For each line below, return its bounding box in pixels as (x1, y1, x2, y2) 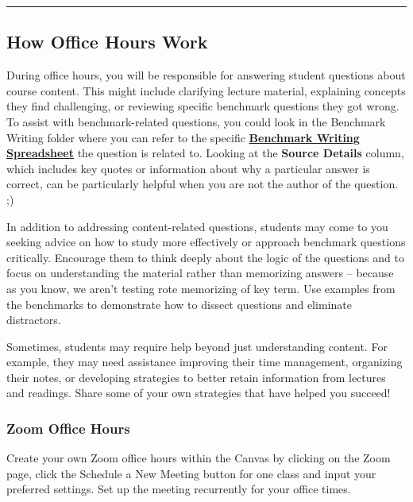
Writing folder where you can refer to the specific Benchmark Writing (6, 129, 360, 145)
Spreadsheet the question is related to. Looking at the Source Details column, (6, 145, 404, 161)
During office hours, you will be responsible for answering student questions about (6, 67, 406, 83)
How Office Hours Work (6, 29, 208, 54)
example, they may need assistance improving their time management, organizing (6, 353, 403, 370)
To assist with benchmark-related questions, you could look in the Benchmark (6, 113, 386, 129)
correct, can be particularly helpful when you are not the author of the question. (6, 176, 399, 192)
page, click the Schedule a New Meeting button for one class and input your (6, 465, 376, 481)
